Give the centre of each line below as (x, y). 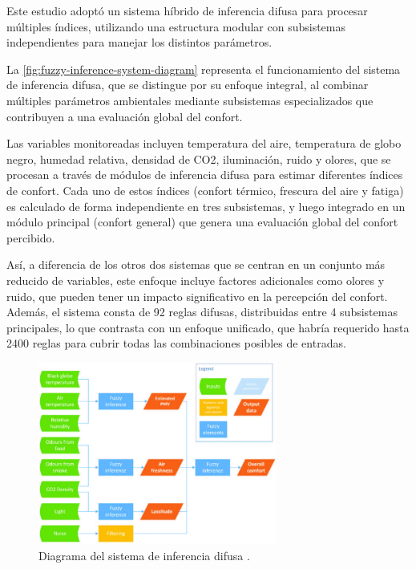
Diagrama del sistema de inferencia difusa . (144, 555)
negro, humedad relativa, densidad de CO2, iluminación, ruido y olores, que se (199, 159)
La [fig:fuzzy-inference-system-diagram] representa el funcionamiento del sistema (204, 69)
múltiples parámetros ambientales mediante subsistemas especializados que (190, 100)
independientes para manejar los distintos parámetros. (139, 42)
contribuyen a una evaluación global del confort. (125, 116)
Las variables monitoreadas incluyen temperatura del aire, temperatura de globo (204, 143)
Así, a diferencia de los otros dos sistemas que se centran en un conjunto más (196, 264)
